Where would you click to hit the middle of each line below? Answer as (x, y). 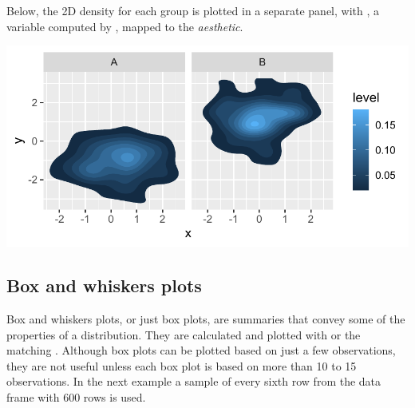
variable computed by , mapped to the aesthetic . (125, 26)
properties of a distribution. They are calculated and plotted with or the (184, 334)
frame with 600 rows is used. (76, 396)
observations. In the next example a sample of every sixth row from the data (194, 381)
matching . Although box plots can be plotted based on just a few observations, (201, 350)
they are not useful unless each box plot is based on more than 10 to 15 (182, 365)
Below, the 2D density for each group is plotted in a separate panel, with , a (193, 10)
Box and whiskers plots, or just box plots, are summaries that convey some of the (206, 318)
